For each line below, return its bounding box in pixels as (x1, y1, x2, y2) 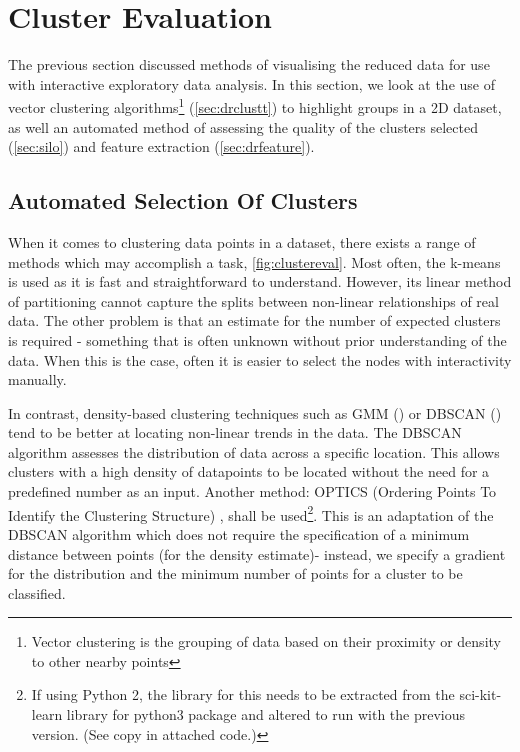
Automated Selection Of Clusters (8, 185, 358, 216)
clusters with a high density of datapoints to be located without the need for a (8, 461, 490, 482)
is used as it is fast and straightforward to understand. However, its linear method (8, 271, 512, 292)
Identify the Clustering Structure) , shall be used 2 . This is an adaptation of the (8, 501, 494, 525)
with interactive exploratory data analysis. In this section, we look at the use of (8, 73, 495, 94)
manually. (8, 369, 67, 390)
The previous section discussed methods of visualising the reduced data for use (8, 54, 490, 75)
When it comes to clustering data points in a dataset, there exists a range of (8, 231, 476, 252)
